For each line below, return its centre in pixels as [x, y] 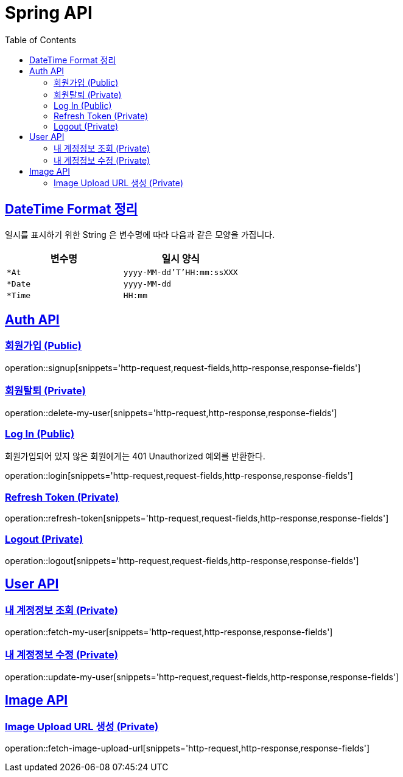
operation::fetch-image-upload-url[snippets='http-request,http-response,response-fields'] [187, 748]
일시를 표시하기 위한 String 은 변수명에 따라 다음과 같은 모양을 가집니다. [140, 234]
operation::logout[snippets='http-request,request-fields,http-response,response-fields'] [182, 560]
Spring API [49, 13]
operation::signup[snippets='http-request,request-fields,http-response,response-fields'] [183, 368]
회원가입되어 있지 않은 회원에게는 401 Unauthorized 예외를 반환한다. [135, 456]
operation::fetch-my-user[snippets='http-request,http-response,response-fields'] [169, 632]
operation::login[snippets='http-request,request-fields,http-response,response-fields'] [179, 476]
